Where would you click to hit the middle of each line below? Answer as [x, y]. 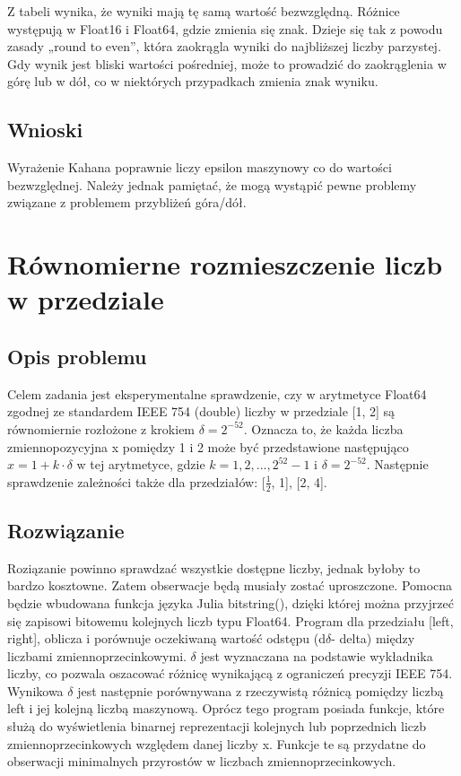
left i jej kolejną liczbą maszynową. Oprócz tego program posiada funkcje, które [226, 708]
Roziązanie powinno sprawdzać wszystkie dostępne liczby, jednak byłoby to [214, 567]
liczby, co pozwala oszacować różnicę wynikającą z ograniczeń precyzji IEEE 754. [230, 673]
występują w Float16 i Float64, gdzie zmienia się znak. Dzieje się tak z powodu [225, 28]
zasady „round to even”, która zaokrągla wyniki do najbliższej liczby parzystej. [224, 46]
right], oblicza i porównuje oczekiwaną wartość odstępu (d [166, 638]
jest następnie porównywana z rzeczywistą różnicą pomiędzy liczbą [261, 690]
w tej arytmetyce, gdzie [141, 464]
